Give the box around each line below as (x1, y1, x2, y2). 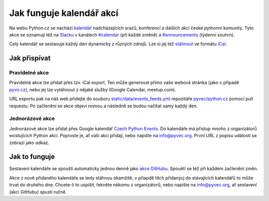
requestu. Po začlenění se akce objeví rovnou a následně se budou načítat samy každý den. (9, 103, 198, 109)
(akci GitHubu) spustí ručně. (9, 189, 67, 195)
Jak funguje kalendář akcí (9, 7, 119, 18)
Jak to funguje (9, 153, 55, 161)
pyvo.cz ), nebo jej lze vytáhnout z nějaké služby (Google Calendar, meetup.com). (9, 86, 176, 92)
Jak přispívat (9, 54, 51, 62)
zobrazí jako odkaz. (9, 140, 49, 146)
